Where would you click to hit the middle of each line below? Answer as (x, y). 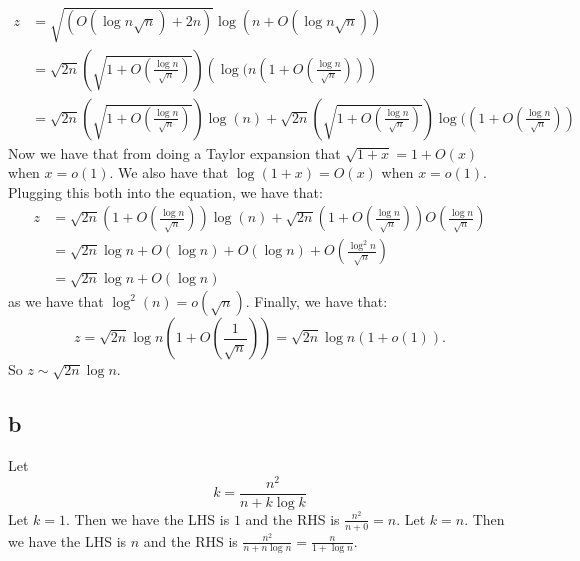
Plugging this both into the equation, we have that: (165, 191)
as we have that (56, 301)
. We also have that (169, 172)
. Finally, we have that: (316, 301)
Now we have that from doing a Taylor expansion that (174, 152)
